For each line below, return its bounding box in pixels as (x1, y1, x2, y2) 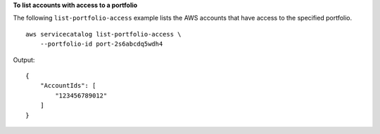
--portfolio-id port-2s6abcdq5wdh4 (39, 40, 163, 48)
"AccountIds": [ (39, 81, 96, 90)
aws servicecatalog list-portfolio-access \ (25, 30, 182, 38)
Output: (13, 55, 35, 64)
